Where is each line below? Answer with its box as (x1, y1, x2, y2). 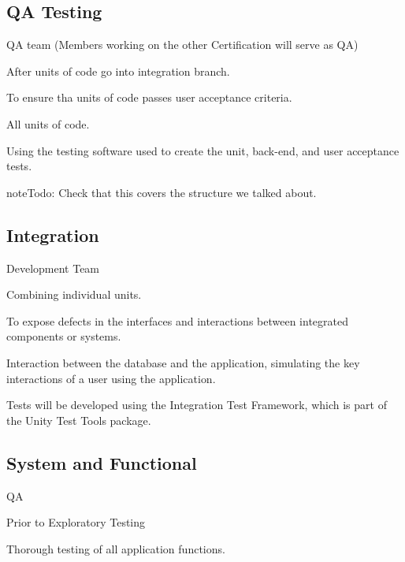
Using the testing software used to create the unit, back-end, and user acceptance (6, 142, 399, 158)
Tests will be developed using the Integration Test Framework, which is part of (6, 396, 387, 413)
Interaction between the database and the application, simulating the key (6, 354, 360, 370)
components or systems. (6, 328, 121, 344)
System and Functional (6, 450, 197, 475)
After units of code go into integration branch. (6, 62, 230, 79)
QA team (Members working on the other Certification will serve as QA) (6, 36, 359, 53)
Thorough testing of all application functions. (6, 540, 225, 556)
